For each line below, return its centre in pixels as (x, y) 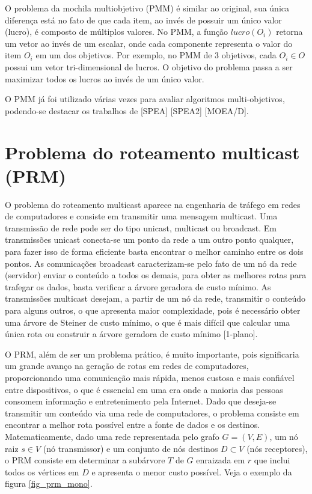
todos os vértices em (42, 471)
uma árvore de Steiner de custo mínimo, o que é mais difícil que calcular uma (148, 322)
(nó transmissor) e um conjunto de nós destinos (130, 448)
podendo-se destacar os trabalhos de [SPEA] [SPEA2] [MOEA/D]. (127, 110)
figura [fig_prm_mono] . (49, 483)
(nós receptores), (277, 448)
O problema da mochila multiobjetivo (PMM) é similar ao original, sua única (147, 8)
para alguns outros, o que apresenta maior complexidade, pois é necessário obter (153, 310)
